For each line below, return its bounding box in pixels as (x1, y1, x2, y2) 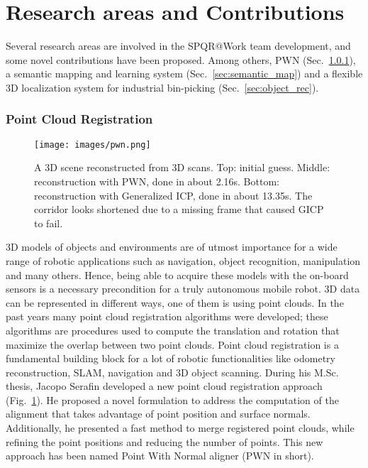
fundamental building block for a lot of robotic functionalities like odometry (6, 351, 335, 366)
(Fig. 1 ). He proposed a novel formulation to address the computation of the (6, 392, 339, 407)
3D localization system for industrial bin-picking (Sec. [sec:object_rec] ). (6, 80, 319, 94)
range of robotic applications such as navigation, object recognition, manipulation (6, 253, 361, 268)
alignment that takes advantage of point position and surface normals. (6, 406, 311, 421)
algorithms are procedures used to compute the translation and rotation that (6, 322, 340, 337)
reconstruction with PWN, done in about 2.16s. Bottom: (34, 173, 279, 188)
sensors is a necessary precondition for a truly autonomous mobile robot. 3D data (6, 281, 360, 296)
